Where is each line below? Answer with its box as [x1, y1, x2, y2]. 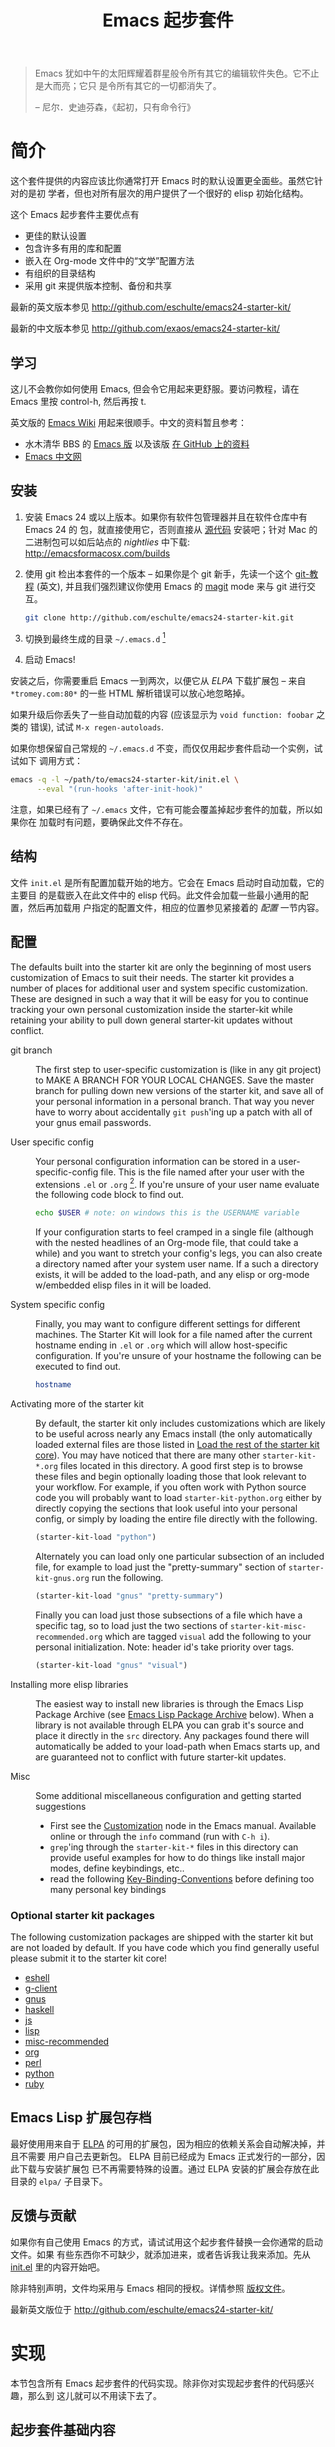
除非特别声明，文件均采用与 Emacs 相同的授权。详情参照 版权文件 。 [10, 2282, 291, 2294]
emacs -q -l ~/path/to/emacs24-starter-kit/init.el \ [10, 775, 240, 785]
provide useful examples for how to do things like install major [49, 1851, 306, 1863]
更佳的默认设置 [24, 230, 87, 242]
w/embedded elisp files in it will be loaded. [35, 1279, 212, 1291]
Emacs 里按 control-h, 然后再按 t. [10, 395, 147, 407]
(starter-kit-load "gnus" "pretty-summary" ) [35, 1591, 224, 1601]
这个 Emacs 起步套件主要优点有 [10, 209, 140, 221]
